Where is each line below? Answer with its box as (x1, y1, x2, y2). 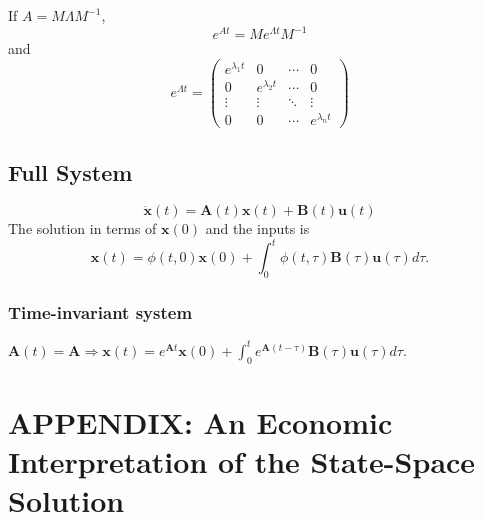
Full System (8, 156, 133, 187)
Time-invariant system (8, 300, 193, 325)
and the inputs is (205, 218, 310, 239)
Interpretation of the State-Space (8, 441, 476, 482)
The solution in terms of (8, 218, 157, 239)
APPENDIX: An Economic (8, 401, 393, 442)
